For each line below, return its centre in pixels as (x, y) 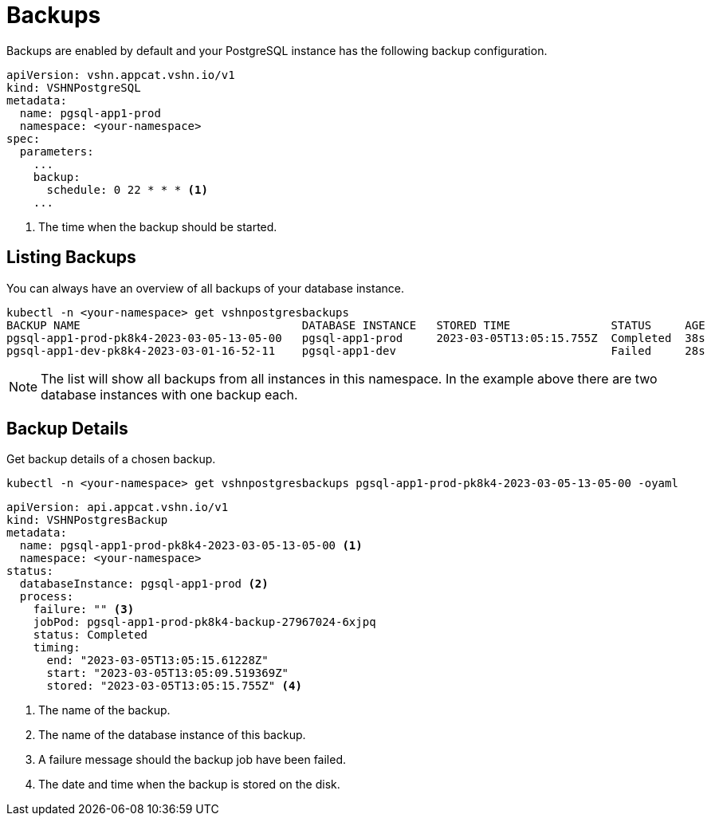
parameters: (57, 151)
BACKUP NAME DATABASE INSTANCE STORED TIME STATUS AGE (356, 325)
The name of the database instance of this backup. (172, 735)
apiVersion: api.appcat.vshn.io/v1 (118, 507)
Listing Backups (71, 258)
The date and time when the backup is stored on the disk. (189, 785)
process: (47, 597)
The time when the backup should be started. (158, 226)
